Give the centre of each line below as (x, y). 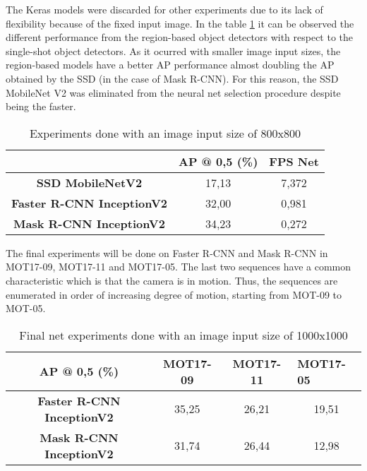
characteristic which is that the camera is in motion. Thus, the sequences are (172, 280)
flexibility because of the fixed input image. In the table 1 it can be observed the (180, 23)
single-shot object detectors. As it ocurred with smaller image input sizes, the (173, 50)
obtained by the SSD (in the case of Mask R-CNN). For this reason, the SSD (172, 78)
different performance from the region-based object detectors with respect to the (180, 37)
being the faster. (41, 106)
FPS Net (294, 161)
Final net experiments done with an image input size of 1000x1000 (183, 335)
